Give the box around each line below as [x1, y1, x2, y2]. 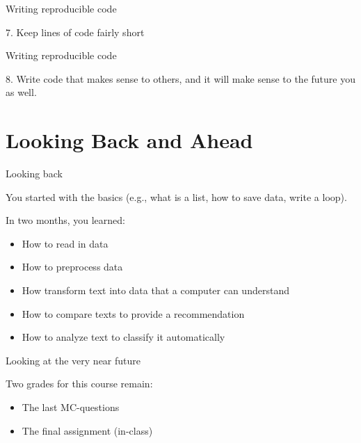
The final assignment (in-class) [22, 423, 153, 437]
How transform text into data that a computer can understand [22, 283, 289, 298]
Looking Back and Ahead [6, 126, 253, 154]
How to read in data [22, 236, 109, 250]
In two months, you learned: [6, 213, 126, 227]
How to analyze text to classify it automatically [22, 330, 225, 344]
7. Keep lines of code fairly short [6, 24, 145, 39]
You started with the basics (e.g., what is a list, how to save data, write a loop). [6, 189, 347, 204]
